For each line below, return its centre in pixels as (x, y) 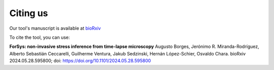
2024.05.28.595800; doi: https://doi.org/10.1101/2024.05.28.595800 (80, 61)
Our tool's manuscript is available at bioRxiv (55, 28)
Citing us (29, 13)
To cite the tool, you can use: (40, 37)
